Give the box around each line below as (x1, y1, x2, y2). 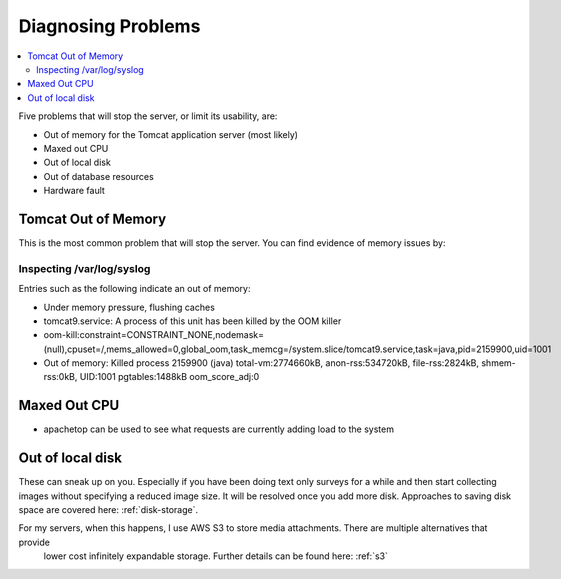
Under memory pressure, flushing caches (43, 301, 215, 313)
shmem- (481, 357, 517, 369)
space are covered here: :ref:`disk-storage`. (18, 504, 199, 516)
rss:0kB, (43, 371, 78, 383)
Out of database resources (43, 170, 154, 182)
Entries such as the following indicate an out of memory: (18, 283, 251, 295)
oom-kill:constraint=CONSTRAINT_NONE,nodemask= (43, 329, 265, 341)
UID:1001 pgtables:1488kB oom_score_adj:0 (79, 371, 260, 383)
